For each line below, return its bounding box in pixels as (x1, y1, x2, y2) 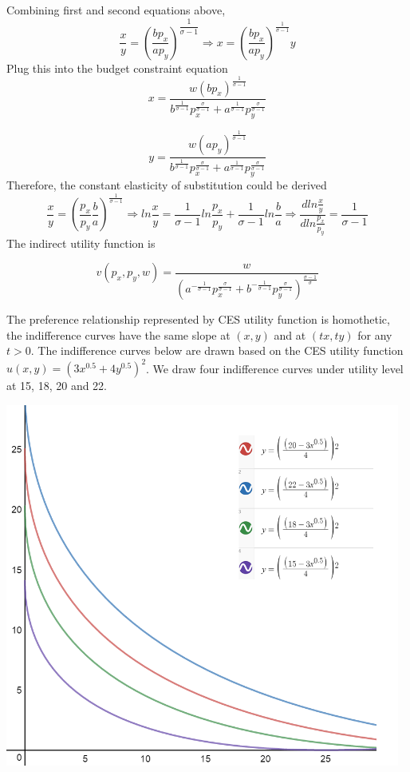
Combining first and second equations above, (6, 2, 226, 18)
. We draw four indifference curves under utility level (146, 360, 404, 376)
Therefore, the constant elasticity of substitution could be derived (6, 177, 327, 193)
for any (357, 326, 392, 343)
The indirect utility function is (6, 234, 156, 251)
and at (274, 326, 306, 343)
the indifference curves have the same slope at (6, 326, 231, 343)
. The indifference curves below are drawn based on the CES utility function (30, 342, 404, 359)
